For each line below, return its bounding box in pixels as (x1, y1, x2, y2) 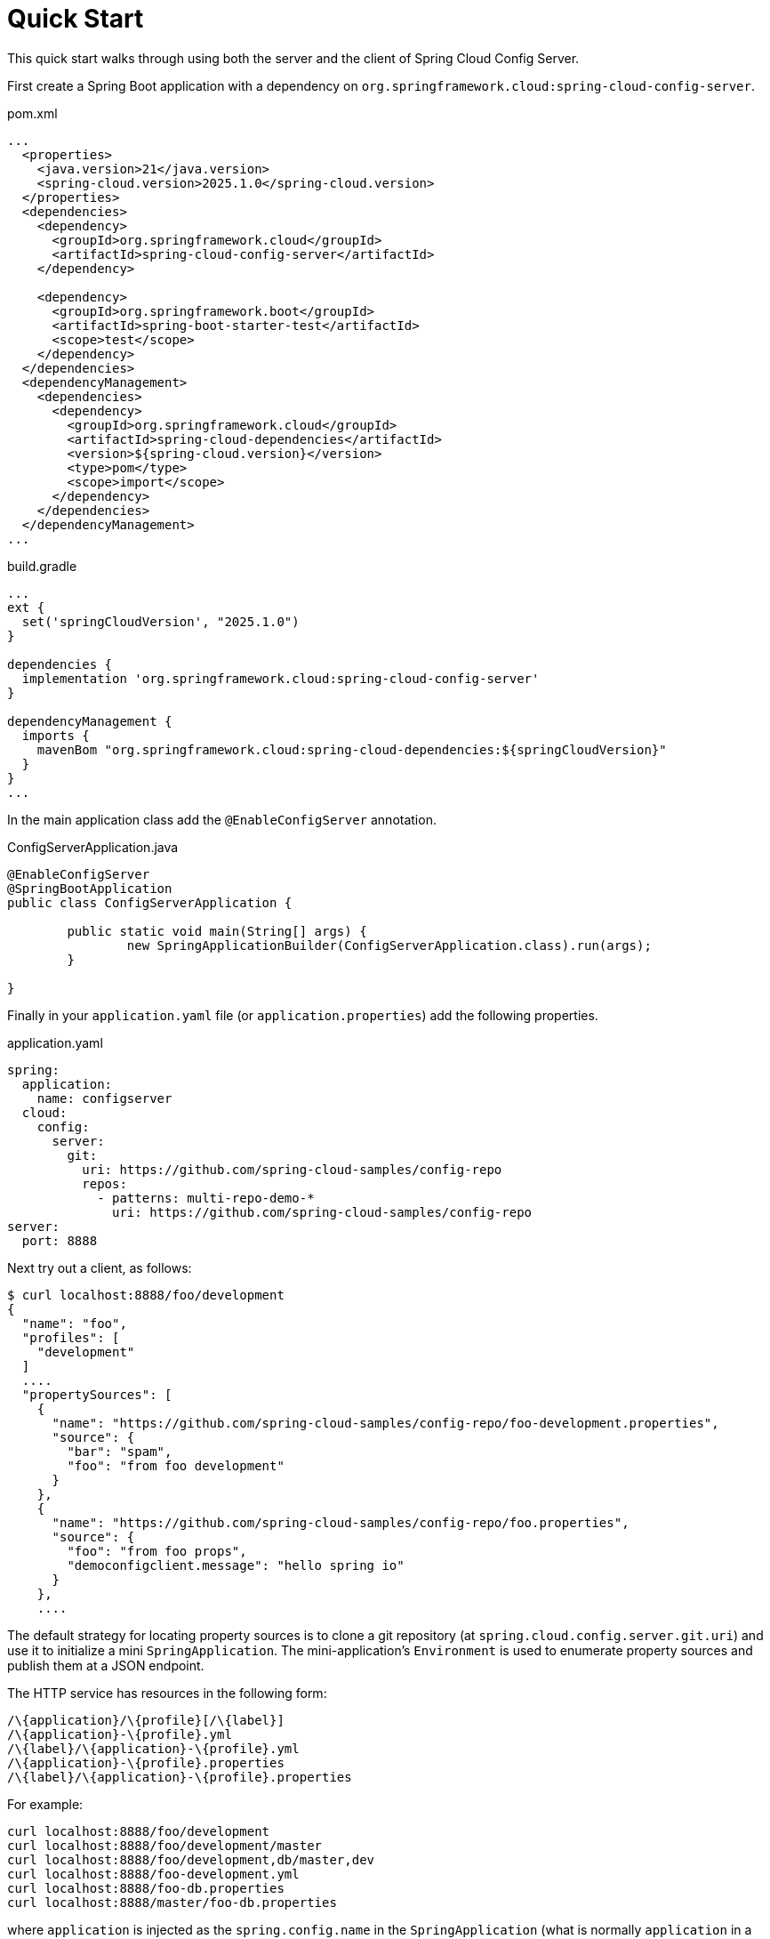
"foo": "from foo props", (67, 1543, 247, 1558)
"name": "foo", (21, 1315, 127, 1331)
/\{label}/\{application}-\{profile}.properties (7, 1769, 352, 1784)
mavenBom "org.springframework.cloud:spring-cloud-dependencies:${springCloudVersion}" (36, 742, 667, 757)
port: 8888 (21, 1233, 98, 1248)
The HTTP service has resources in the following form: (7, 1685, 327, 1701)
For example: (7, 1796, 84, 1812)
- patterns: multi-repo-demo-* (97, 1190, 315, 1205)
